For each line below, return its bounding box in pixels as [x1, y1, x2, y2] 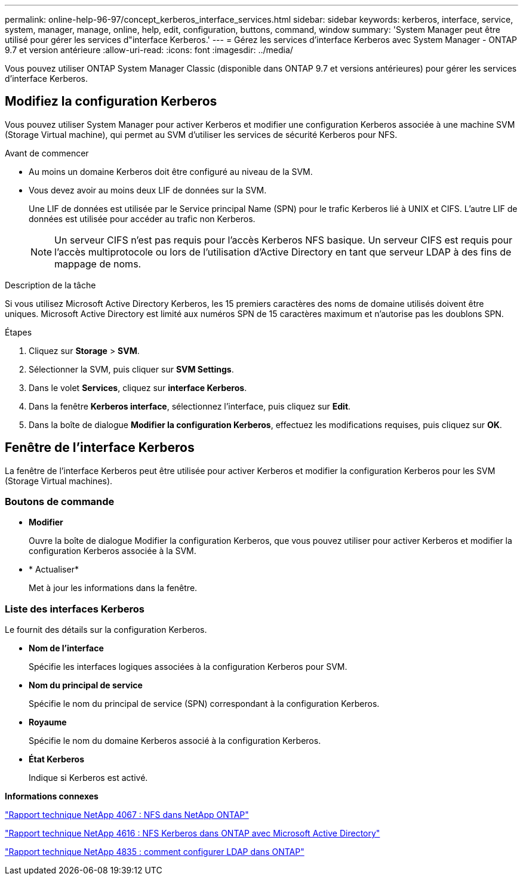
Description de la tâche [5, 279, 96, 290]
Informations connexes [5, 791, 99, 802]
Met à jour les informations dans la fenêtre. [29, 583, 198, 593]
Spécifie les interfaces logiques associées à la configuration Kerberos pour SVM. [29, 661, 347, 672]
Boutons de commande [5, 496, 115, 508]
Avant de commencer [5, 147, 89, 158]
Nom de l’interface [29, 643, 104, 654]
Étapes [5, 327, 32, 337]
